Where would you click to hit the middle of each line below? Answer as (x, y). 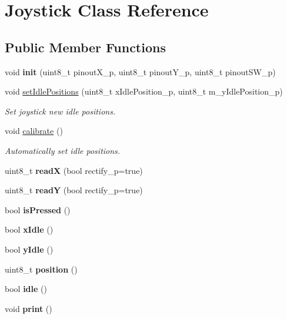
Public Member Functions (85, 47)
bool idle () (26, 289)
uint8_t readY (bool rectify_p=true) (74, 190)
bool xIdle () (29, 229)
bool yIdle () (29, 249)
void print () (29, 308)
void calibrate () (34, 131)
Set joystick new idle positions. (60, 111)
